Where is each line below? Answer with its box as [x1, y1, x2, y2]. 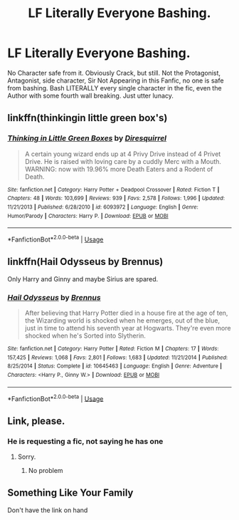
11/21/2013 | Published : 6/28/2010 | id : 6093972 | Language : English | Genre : [7, 203, 199, 211]
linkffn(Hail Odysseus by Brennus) [7, 256, 164, 268]
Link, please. [7, 415, 65, 427]
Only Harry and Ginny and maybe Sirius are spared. [7, 274, 159, 283]
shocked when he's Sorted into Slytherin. [24, 331, 146, 340]
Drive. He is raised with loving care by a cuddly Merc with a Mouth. [24, 157, 222, 165]
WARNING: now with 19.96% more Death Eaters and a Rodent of [24, 165, 213, 173]
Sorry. [17, 452, 36, 461]
